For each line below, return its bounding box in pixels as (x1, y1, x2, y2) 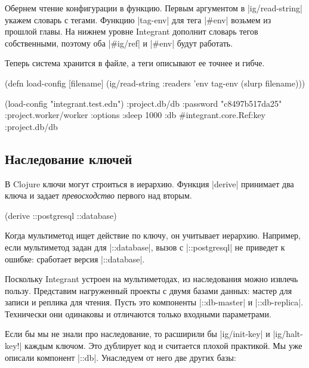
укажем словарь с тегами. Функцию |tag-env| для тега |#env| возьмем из (5, 13, 271, 26)
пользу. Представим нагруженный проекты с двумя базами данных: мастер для (5, 284, 292, 296)
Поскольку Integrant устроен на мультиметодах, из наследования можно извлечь (5, 273, 298, 285)
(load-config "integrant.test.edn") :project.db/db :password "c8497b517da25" (5, 97, 282, 109)
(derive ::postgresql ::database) (5, 209, 117, 221)
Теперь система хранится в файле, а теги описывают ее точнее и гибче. (5, 57, 265, 69)
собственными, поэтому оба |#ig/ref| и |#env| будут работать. (5, 36, 233, 49)
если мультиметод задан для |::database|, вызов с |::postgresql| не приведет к (5, 240, 285, 253)
